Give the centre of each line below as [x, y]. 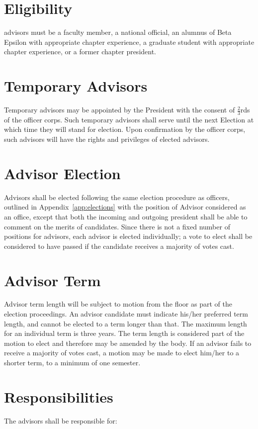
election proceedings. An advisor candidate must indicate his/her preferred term [126, 314]
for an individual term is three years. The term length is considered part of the [124, 333]
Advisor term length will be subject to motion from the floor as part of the [118, 304]
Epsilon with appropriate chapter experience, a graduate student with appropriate [129, 42]
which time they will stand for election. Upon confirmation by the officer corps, [125, 129]
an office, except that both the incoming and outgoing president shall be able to [126, 216]
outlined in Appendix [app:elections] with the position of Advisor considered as [125, 207]
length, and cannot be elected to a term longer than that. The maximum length [126, 323]
